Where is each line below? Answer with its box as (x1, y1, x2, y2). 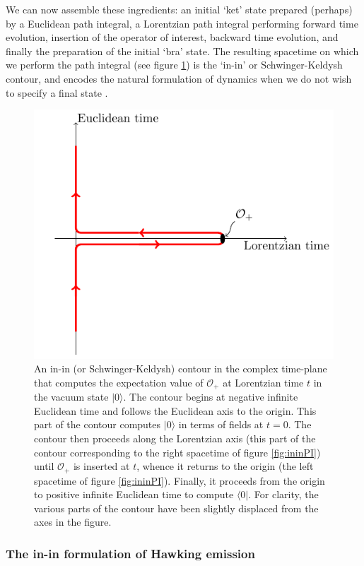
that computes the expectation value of (34, 375, 204, 389)
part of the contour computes (34, 417, 161, 432)
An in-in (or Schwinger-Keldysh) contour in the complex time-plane (34, 361, 327, 376)
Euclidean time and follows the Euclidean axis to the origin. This (34, 403, 317, 418)
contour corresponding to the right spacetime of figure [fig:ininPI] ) (34, 444, 321, 459)
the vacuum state (34, 389, 109, 404)
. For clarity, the (248, 487, 319, 502)
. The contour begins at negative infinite (123, 389, 298, 404)
